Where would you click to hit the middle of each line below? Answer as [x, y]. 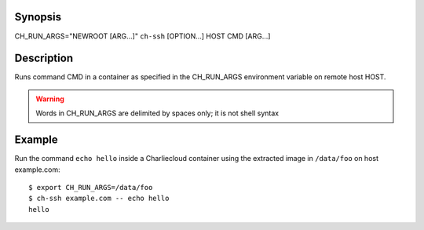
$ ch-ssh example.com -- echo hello [99, 199]
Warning [50, 99]
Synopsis [38, 17]
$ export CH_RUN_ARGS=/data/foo [91, 187]
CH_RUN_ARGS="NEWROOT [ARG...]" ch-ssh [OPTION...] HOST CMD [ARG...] [143, 36]
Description [44, 58]
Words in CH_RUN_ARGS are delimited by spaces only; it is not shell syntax [157, 113]
